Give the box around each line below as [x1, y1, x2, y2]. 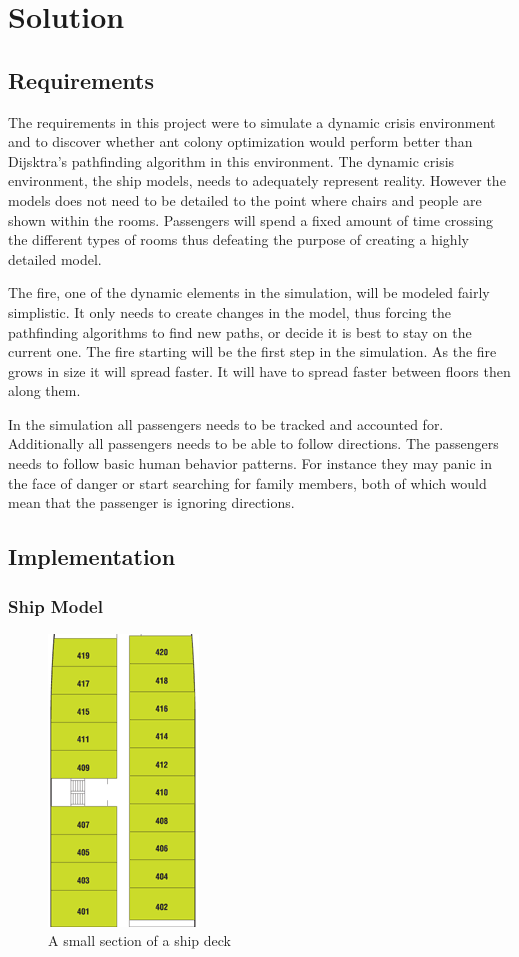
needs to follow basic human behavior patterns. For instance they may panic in [8, 453, 493, 474]
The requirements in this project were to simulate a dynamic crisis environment [8, 111, 496, 132]
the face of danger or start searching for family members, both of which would [8, 472, 487, 493]
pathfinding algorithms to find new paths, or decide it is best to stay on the [8, 321, 472, 342]
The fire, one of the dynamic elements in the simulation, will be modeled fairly [8, 282, 490, 303]
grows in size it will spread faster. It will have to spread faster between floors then [8, 360, 511, 381]
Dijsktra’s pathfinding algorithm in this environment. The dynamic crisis [8, 150, 455, 171]
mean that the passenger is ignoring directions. [8, 492, 295, 513]
